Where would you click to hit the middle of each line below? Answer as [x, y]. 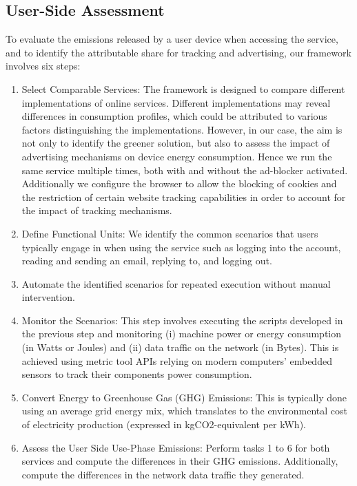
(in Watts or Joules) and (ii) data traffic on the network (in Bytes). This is [180, 347]
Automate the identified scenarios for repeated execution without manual [176, 283]
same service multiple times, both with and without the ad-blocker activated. [185, 170]
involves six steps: [43, 66]
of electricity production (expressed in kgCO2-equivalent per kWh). [164, 424]
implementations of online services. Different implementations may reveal [176, 102]
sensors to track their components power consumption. [137, 374]
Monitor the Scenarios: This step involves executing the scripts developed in [182, 320]
